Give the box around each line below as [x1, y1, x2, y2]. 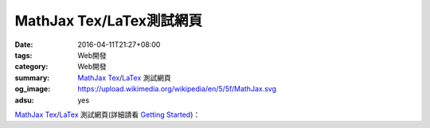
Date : [14, 40, 33, 49]
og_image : [14, 84, 51, 94]
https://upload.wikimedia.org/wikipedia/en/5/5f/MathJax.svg [77, 84, 276, 94]
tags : [14, 50, 33, 60]
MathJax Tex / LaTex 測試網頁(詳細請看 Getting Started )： [14, 110, 201, 119]
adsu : [14, 95, 35, 105]
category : [14, 62, 49, 72]
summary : [14, 72, 50, 83]
